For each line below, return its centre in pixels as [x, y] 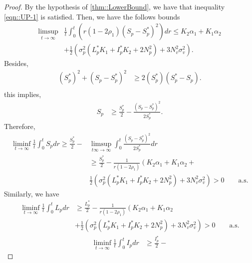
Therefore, [20, 126]
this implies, [23, 94]
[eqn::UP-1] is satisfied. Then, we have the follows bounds [92, 16]
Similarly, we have [32, 193]
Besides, [16, 63]
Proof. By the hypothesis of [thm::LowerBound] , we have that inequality [115, 6]
